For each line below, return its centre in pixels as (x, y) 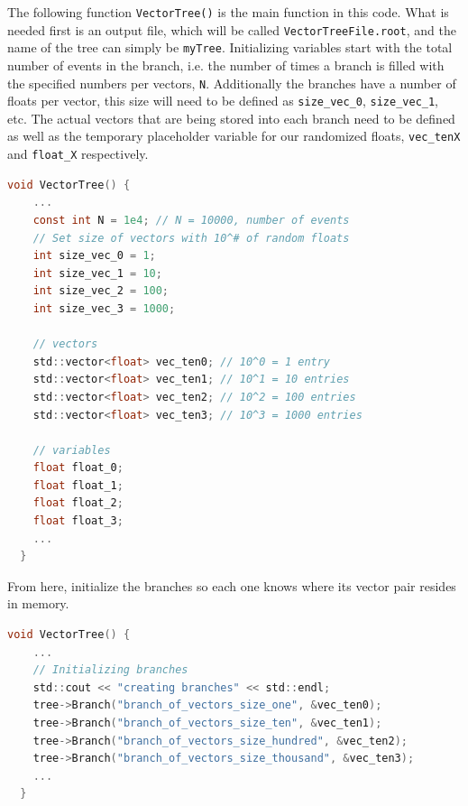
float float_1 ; (78, 485)
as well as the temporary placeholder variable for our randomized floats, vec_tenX (234, 136)
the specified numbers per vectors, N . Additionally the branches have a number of (232, 83)
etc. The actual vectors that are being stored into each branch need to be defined (231, 118)
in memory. (38, 603)
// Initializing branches (110, 670)
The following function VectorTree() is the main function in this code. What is (228, 12)
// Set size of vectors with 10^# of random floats (191, 238)
